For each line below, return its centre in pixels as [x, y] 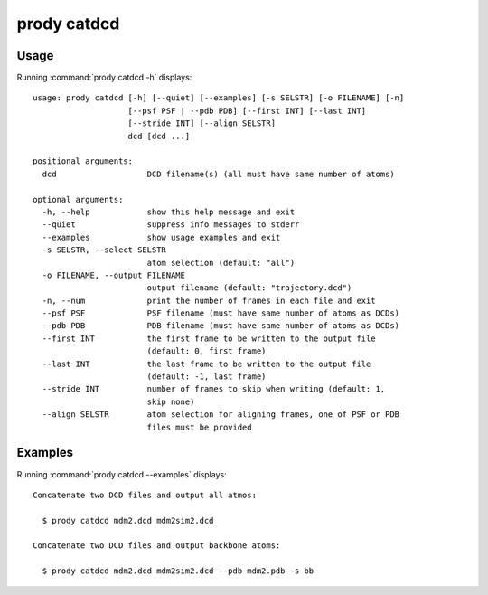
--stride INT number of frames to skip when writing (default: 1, [214, 389]
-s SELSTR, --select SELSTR [104, 250]
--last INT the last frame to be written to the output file [206, 364]
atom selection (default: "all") [221, 263]
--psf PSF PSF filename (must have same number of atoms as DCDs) [221, 313]
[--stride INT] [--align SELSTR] [202, 123]
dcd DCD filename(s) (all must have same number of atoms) [218, 174]
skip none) [171, 401]
